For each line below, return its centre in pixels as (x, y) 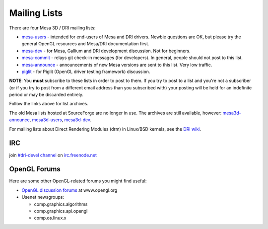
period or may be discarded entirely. (46, 95)
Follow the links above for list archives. (49, 104)
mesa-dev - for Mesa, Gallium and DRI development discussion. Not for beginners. (106, 51)
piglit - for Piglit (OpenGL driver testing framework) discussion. (86, 72)
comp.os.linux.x (50, 218)
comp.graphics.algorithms (61, 204)
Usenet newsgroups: (43, 197)
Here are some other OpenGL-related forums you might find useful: (78, 181)
